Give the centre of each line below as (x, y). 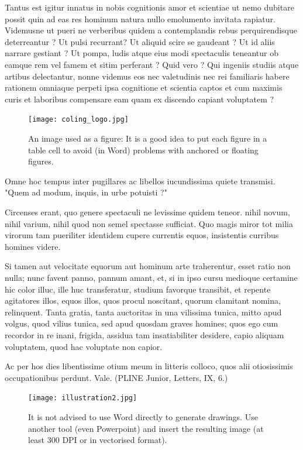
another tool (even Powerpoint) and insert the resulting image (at (146, 428)
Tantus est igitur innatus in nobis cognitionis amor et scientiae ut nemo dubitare (149, 7)
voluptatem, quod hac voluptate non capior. (84, 346)
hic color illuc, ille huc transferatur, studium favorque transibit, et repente (138, 289)
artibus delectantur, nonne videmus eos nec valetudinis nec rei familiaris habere (147, 76)
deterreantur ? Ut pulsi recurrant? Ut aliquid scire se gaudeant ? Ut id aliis (140, 41)
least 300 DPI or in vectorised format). (98, 440)
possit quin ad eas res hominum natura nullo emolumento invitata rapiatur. (140, 18)
